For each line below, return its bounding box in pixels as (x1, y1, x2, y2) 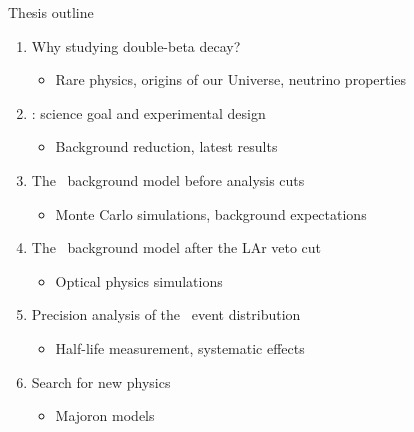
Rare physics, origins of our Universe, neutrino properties (55, 69, 407, 90)
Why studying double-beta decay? (31, 35, 241, 56)
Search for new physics (31, 371, 171, 392)
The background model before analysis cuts (31, 169, 305, 190)
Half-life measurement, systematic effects (55, 337, 305, 358)
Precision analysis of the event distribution (31, 304, 301, 325)
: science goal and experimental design (31, 102, 266, 123)
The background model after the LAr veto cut (31, 237, 322, 258)
